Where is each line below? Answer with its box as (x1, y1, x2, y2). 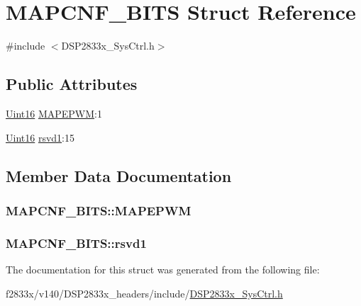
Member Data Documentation (6, 164, 232, 186)
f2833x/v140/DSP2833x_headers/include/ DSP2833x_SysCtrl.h (6, 285, 283, 300)
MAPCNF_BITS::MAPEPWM (6, 201, 191, 219)
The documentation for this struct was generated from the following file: (6, 261, 320, 276)
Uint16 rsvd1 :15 (6, 130, 74, 144)
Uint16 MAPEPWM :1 (6, 106, 102, 120)
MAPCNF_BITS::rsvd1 (6, 234, 147, 251)
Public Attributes (6, 73, 138, 95)
